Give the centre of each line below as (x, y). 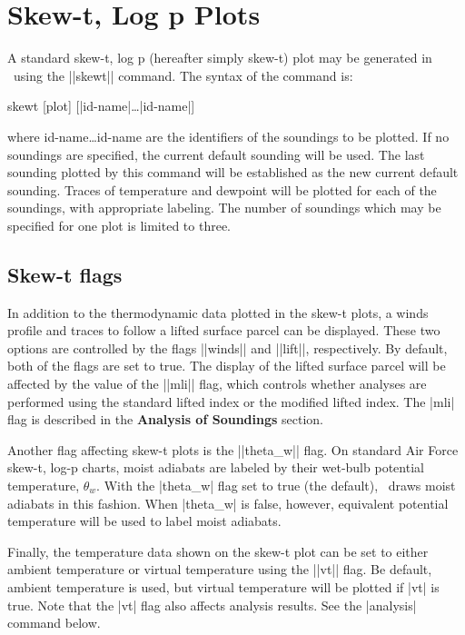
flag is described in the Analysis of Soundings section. (165, 419)
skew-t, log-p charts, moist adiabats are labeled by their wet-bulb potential (216, 467)
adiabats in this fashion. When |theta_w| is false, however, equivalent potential (228, 503)
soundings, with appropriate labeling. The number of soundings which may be (224, 208)
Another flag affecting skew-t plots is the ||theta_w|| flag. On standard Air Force (233, 449)
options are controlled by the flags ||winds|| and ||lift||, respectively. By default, (228, 347)
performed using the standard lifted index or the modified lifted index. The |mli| (231, 401)
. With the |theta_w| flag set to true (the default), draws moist (276, 486)
